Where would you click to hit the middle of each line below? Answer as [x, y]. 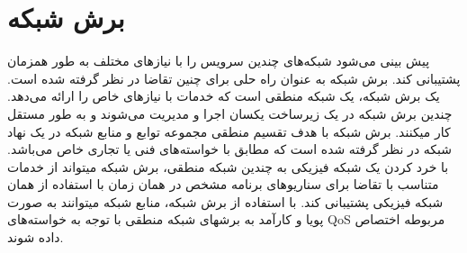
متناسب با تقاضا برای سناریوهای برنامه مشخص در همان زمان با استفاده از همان [223, 184]
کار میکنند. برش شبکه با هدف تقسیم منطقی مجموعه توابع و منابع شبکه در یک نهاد [229, 131]
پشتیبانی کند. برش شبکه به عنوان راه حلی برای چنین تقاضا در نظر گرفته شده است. [234, 78]
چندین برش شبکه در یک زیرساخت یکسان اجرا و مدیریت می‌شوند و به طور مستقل [230, 113]
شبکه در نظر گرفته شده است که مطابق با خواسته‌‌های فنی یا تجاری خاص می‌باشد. [229, 149]
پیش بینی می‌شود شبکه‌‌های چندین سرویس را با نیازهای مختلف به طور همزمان [219, 61]
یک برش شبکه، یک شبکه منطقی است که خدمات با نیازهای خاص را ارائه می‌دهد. [224, 96]
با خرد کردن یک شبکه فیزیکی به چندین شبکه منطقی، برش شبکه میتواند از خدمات [228, 166]
